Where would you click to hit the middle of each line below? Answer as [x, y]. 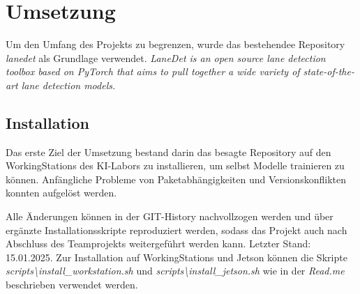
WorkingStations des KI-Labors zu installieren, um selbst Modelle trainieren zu [175, 165]
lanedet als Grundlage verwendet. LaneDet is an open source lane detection [166, 57]
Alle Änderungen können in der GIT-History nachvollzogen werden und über [170, 216]
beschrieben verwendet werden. [72, 285]
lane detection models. [68, 85]
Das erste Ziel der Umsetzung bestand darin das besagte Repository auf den [168, 152]
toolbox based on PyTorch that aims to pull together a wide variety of [153, 71]
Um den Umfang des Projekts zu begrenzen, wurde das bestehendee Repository [175, 44]
